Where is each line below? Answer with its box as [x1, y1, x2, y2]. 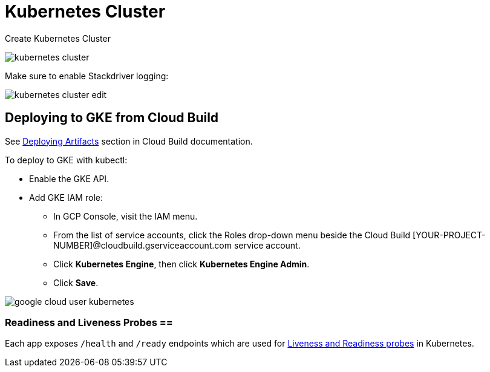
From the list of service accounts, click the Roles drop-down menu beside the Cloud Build [53, 229, 411, 240]
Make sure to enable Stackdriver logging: [5, 70, 169, 81]
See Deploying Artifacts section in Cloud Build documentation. [5, 135, 253, 146]
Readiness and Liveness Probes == [5, 316, 173, 328]
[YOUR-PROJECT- [413, 229, 486, 240]
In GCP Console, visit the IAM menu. [53, 210, 198, 221]
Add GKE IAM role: [29, 192, 103, 203]
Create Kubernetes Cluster [5, 33, 111, 44]
